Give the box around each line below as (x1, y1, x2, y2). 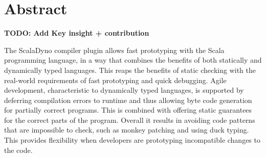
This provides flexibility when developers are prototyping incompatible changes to (4, 135, 260, 145)
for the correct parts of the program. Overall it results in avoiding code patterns (4, 114, 255, 125)
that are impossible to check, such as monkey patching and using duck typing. (4, 124, 249, 135)
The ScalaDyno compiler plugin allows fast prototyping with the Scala (4, 44, 225, 55)
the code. (4, 144, 33, 155)
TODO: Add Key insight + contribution (4, 28, 149, 38)
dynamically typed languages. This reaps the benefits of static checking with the (4, 64, 256, 75)
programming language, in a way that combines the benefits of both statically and (4, 55, 262, 65)
